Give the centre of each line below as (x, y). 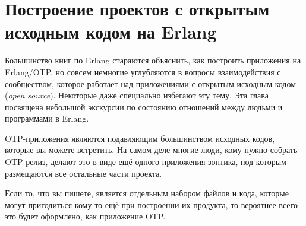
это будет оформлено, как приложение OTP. (85, 216)
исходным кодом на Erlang (111, 32)
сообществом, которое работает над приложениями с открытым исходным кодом (151, 83)
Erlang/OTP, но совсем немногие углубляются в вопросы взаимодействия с (143, 71)
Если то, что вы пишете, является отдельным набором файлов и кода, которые (147, 193)
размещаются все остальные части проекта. (83, 173)
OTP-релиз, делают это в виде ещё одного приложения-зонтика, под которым (146, 162)
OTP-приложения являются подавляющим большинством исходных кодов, (140, 138)
